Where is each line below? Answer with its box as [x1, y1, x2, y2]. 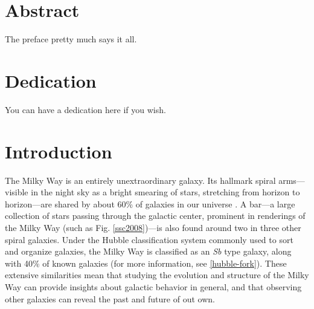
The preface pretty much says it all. [5, 33, 137, 45]
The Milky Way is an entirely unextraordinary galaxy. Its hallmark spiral [5, 174, 276, 186]
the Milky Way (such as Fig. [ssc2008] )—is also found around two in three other [5, 221, 301, 233]
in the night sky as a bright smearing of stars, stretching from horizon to [31, 186, 300, 198]
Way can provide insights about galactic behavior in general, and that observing [5, 280, 302, 293]
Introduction [5, 138, 112, 163]
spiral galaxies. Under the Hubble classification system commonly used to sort [5, 233, 293, 246]
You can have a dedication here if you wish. [5, 103, 166, 115]
